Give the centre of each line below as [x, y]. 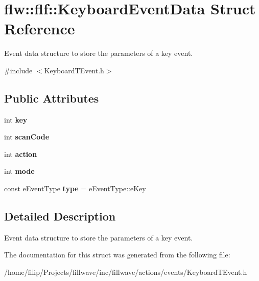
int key [16, 119]
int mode [19, 171]
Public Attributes [52, 98]
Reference [40, 28]
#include [18, 70]
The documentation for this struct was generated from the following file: [117, 255]
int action [21, 154]
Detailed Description [60, 216]
